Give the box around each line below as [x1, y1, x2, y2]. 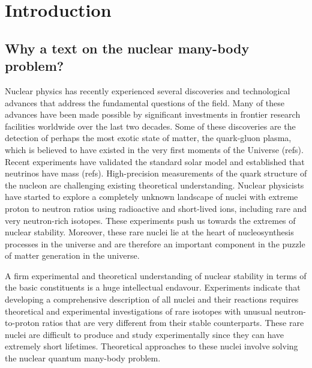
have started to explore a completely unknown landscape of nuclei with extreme [5, 190, 298, 203]
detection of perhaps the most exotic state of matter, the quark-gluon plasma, [5, 131, 292, 144]
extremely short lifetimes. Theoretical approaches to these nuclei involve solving [5, 340, 298, 352]
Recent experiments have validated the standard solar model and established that [5, 155, 305, 167]
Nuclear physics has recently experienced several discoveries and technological [5, 84, 290, 97]
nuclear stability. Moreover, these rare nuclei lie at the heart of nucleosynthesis [5, 226, 294, 238]
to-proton [5, 316, 40, 329]
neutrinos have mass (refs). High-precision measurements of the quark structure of [5, 167, 307, 179]
